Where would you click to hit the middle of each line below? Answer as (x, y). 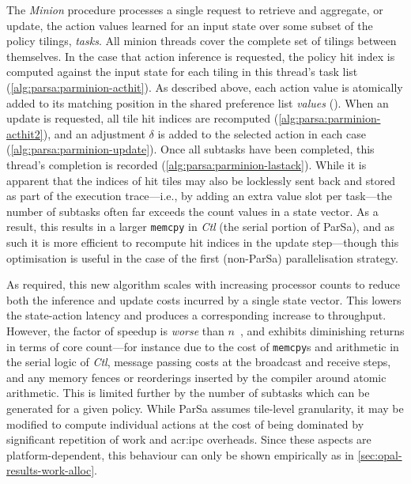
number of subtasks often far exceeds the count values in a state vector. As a (192, 211)
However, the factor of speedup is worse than (115, 330)
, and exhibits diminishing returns (322, 330)
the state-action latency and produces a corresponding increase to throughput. (196, 315)
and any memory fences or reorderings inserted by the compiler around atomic (196, 377)
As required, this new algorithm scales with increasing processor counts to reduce (203, 284)
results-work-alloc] (51, 470)
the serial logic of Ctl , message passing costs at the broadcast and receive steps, (199, 362)
